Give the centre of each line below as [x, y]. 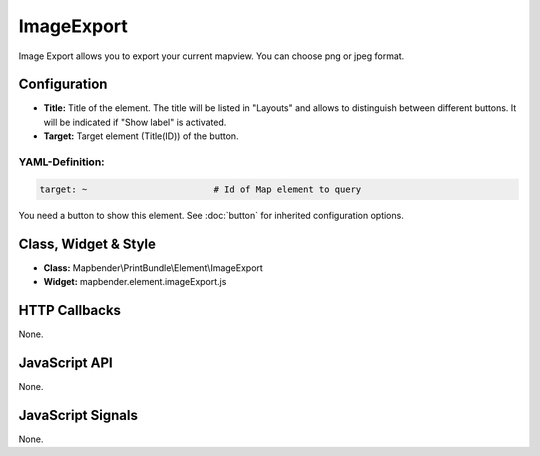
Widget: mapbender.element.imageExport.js [135, 282]
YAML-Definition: [61, 162]
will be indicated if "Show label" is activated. [135, 122]
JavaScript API [66, 362]
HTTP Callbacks [70, 310]
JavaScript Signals [78, 415]
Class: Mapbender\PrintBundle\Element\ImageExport [153, 267]
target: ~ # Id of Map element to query [200, 189]
